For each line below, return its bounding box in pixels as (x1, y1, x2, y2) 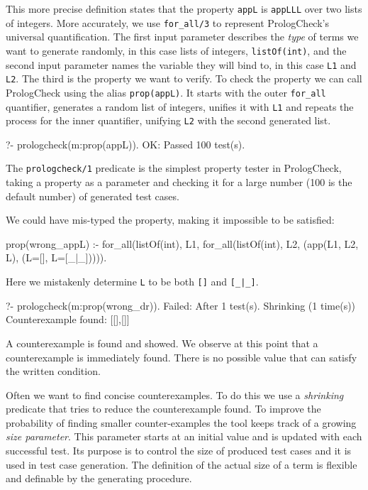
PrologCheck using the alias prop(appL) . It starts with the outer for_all (6, 85, 326, 99)
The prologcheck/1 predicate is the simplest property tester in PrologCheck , (6, 160, 342, 175)
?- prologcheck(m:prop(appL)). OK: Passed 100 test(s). (6, 136, 245, 151)
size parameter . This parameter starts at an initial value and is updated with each (6, 429, 362, 444)
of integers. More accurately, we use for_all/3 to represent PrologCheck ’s (6, 15, 329, 30)
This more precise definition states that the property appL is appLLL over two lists (6, 1, 362, 16)
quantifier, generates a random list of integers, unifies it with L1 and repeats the (6, 99, 354, 114)
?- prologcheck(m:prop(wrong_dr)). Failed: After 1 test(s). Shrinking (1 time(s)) (6, 298, 356, 312)
